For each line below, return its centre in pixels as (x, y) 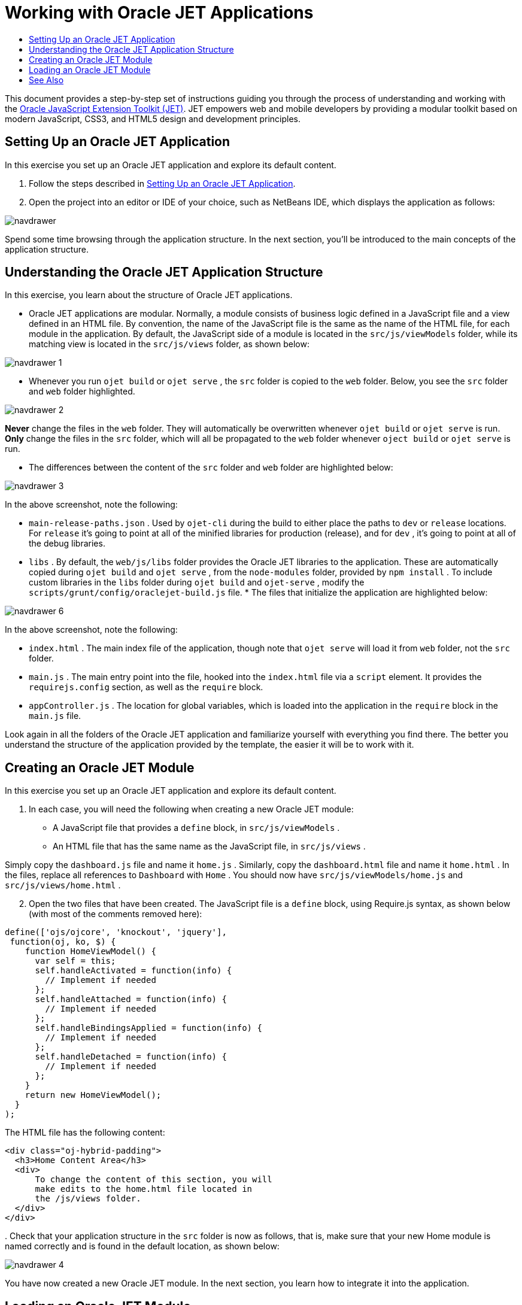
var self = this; (75, 961)
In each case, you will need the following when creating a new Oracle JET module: (191, 809)
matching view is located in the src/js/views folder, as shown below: (169, 344)
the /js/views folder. (88, 1199)
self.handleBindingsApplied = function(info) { (148, 1028)
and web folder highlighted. (82, 391)
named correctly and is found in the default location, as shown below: (142, 1246)
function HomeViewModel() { (90, 952)
